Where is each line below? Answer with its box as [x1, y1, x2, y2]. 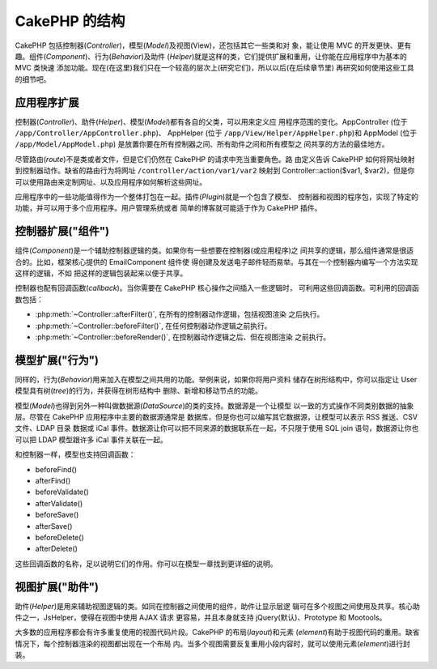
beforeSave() [35, 510, 79, 520]
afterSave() [35, 521, 73, 531]
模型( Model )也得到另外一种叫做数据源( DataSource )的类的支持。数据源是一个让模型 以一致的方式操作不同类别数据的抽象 [15, 401, 414, 411]
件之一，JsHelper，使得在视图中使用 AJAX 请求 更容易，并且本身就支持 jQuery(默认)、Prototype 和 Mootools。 [15, 612, 387, 623]
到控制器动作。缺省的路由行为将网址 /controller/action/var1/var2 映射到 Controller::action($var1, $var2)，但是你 [15, 166, 415, 176]
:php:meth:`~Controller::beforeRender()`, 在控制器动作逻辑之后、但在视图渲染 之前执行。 [35, 332, 331, 342]
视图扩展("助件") [15, 580, 100, 594]
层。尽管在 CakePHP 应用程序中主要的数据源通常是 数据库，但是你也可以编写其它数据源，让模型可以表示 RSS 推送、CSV [15, 412, 418, 422]
